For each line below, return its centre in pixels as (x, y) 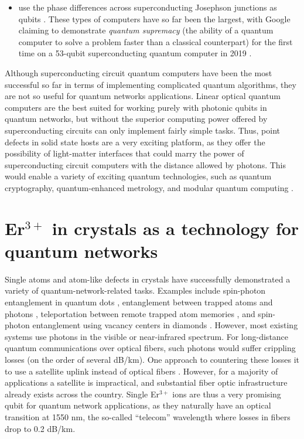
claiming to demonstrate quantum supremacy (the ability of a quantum (146, 30)
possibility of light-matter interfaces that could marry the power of (124, 153)
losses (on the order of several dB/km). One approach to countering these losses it (152, 359)
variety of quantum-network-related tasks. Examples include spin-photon (135, 290)
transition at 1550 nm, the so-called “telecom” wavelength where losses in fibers (148, 416)
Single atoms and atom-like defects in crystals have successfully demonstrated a (148, 279)
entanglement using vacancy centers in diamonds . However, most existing (165, 325)
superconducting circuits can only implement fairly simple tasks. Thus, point (142, 130)
